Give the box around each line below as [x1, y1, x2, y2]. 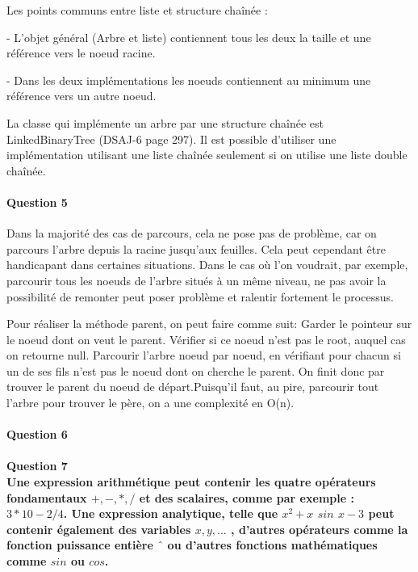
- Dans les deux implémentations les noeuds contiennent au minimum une [6, 71, 371, 88]
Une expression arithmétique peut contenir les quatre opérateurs [6, 473, 376, 490]
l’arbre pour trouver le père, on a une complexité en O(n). [6, 394, 295, 411]
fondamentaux [6, 489, 87, 506]
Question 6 [6, 426, 68, 443]
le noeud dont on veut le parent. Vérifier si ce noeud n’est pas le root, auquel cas [6, 330, 406, 347]
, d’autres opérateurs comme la [231, 520, 408, 537]
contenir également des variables [6, 520, 191, 537]
